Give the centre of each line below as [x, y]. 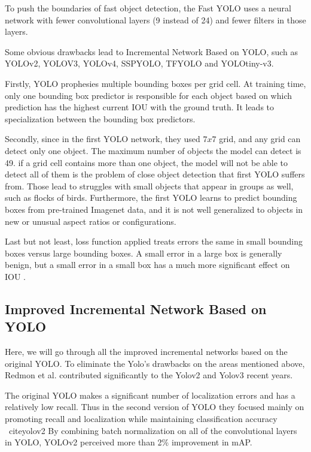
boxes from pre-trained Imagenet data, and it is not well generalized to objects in [154, 209]
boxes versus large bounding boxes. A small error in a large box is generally [144, 253]
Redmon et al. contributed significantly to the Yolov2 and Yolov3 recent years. [149, 375]
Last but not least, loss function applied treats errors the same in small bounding [154, 241]
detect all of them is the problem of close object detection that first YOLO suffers [155, 174]
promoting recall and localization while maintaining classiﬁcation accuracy [141, 419]
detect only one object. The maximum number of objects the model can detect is [153, 150]
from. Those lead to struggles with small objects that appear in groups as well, [149, 186]
